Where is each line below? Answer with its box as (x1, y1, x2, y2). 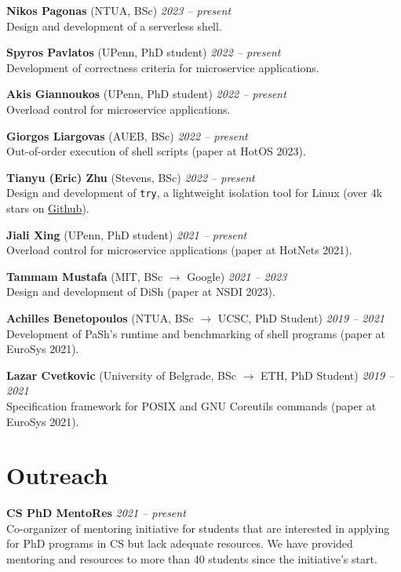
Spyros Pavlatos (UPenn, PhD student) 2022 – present (6, 44, 281, 60)
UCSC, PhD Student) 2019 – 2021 (217, 309, 385, 326)
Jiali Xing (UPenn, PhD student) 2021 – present (6, 226, 247, 242)
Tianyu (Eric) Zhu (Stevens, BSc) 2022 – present (6, 169, 255, 185)
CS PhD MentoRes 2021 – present (6, 505, 186, 521)
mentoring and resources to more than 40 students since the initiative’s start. (6, 551, 377, 567)
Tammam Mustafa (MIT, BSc (6, 268, 163, 284)
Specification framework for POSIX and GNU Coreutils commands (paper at (6, 397, 377, 414)
